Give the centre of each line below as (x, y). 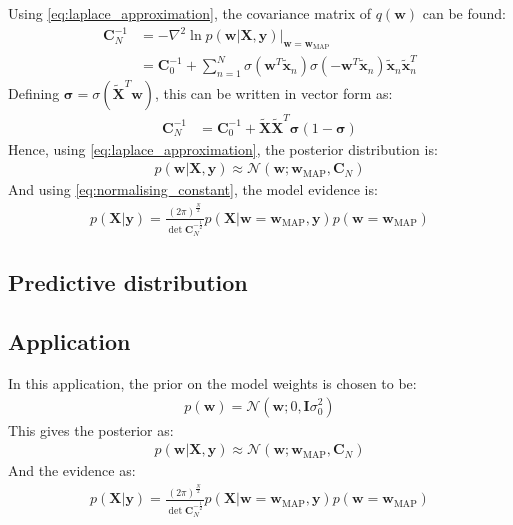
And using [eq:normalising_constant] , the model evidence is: (193, 189)
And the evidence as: (72, 470)
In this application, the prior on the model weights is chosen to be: (212, 382)
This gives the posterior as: (91, 429)
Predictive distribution (128, 282)
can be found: (464, 13)
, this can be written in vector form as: (274, 93)
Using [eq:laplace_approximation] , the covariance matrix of (190, 13)
